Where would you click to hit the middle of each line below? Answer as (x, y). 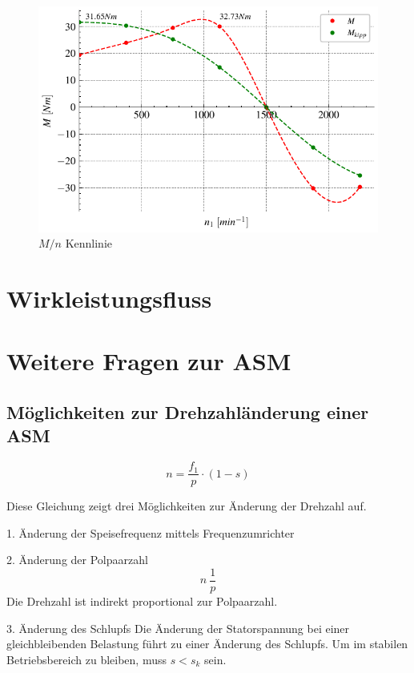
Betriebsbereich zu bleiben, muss (86, 659)
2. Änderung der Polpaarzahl (77, 560)
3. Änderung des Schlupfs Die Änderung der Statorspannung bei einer (178, 628)
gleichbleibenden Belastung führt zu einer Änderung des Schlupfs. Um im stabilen (207, 644)
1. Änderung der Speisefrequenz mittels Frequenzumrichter (151, 532)
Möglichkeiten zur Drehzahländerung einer (188, 411)
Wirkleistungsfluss (109, 298)
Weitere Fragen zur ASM (149, 361)
